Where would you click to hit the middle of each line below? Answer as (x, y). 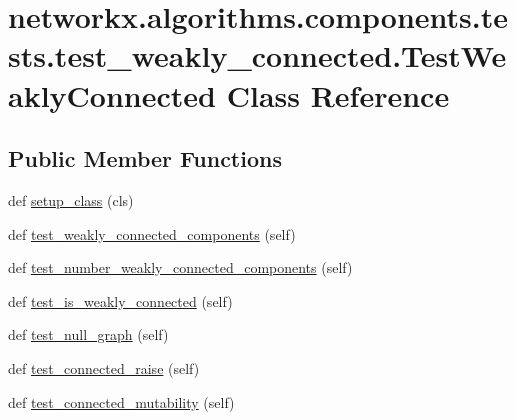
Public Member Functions (145, 158)
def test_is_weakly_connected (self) (120, 300)
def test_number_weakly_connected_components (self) (180, 267)
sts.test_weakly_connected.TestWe (257, 55)
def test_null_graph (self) (88, 334)
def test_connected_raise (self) (104, 367)
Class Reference (338, 94)
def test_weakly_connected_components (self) (152, 233)
